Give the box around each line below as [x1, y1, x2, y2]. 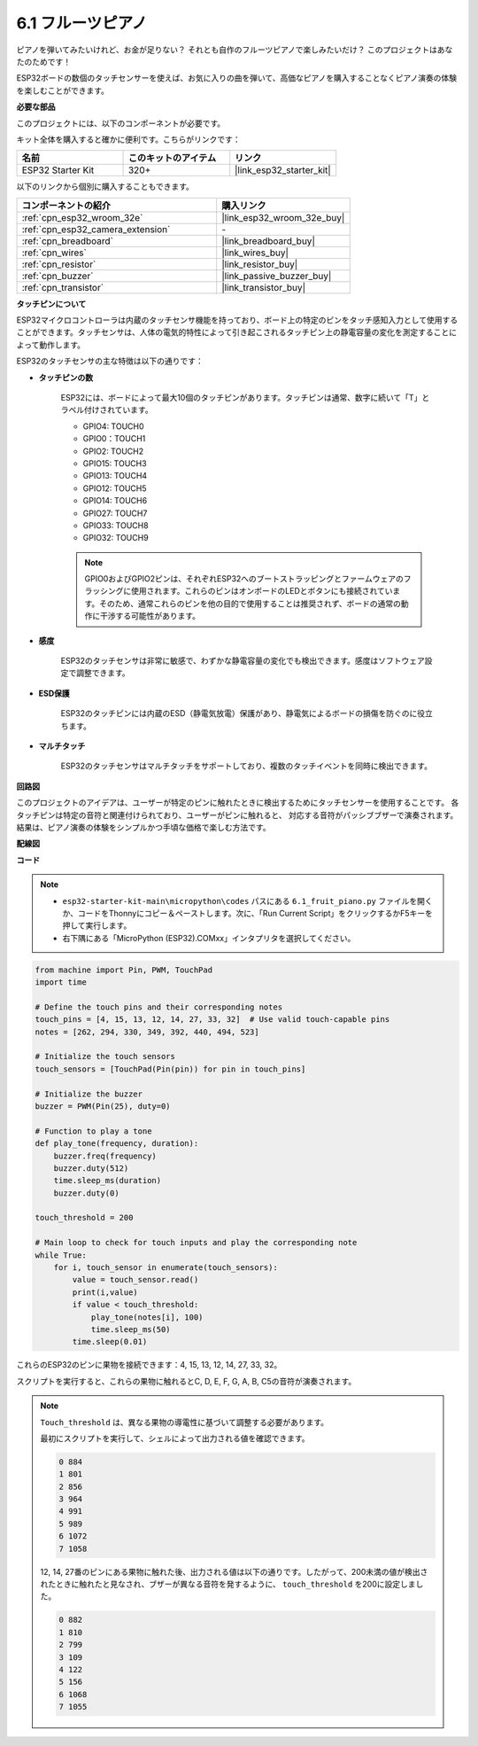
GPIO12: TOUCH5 [82, 483, 147, 494]
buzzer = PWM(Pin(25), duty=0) [35, 1101, 172, 1111]
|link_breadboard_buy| [221, 235, 316, 247]
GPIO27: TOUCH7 [82, 508, 148, 518]
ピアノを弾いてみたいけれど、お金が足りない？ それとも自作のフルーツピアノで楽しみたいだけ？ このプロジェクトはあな [16, 44, 453, 55]
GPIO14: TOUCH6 [82, 495, 148, 506]
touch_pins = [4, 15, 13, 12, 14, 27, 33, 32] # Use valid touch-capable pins [35, 1015, 390, 1025]
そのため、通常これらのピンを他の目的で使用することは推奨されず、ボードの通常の [98, 598, 402, 609]
